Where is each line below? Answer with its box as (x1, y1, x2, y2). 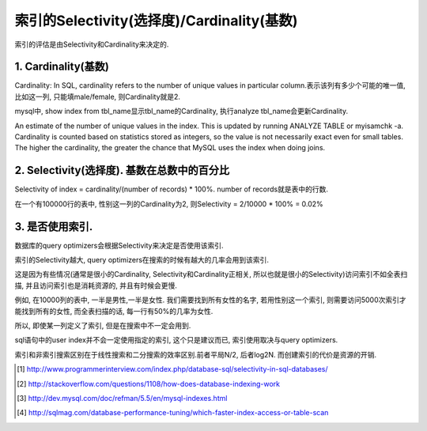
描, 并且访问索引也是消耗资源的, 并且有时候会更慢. (14, 281, 177, 290)
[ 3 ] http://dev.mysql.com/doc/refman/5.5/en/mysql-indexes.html (17, 393, 228, 403)
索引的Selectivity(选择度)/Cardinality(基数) (14, 12, 298, 29)
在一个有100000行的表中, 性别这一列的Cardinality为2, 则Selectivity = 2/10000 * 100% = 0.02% (14, 198, 323, 209)
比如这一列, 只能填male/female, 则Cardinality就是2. (14, 92, 181, 101)
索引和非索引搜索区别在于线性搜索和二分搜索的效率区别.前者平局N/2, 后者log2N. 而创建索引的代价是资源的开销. (14, 350, 377, 359)
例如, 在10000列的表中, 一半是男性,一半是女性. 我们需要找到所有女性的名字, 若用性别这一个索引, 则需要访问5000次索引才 (14, 295, 406, 304)
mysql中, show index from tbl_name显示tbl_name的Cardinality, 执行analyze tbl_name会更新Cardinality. (14, 107, 348, 116)
